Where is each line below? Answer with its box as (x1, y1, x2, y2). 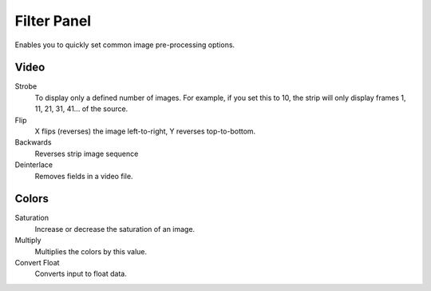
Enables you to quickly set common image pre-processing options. (14, 40, 235, 50)
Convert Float (14, 258, 60, 268)
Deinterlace (14, 160, 53, 169)
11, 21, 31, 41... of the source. (34, 104, 129, 114)
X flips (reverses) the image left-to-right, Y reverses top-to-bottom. (34, 126, 256, 136)
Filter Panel (14, 12, 92, 30)
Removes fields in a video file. (34, 171, 133, 181)
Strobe (14, 82, 38, 91)
